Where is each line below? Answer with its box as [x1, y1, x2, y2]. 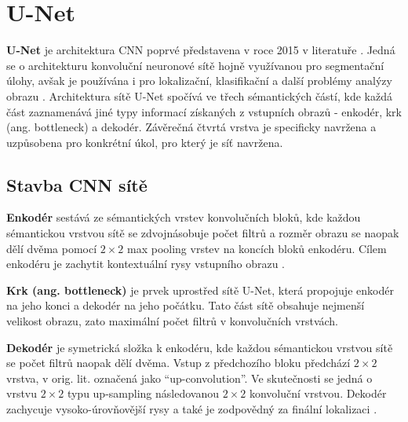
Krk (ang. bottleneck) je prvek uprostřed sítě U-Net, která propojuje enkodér [6, 281, 394, 298]
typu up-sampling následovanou [67, 385, 219, 402]
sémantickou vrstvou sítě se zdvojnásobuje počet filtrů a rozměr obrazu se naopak [6, 225, 399, 241]
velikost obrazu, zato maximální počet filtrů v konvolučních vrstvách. [6, 313, 339, 329]
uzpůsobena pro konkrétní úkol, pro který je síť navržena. [6, 134, 283, 150]
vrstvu [6, 385, 38, 402]
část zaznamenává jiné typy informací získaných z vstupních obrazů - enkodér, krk [6, 103, 402, 119]
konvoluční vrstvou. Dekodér [249, 385, 387, 402]
